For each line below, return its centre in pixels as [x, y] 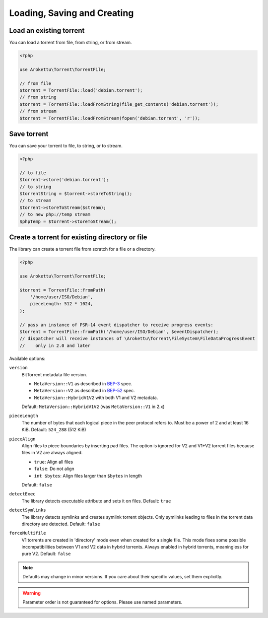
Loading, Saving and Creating [71, 13]
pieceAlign [22, 439]
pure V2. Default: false [46, 554]
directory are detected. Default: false [61, 524]
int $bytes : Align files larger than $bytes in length [88, 476]
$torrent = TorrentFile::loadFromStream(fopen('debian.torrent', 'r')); [110, 118]
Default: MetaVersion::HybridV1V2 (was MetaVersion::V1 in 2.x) [93, 407]
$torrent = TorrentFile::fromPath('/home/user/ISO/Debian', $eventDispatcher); [119, 332]
